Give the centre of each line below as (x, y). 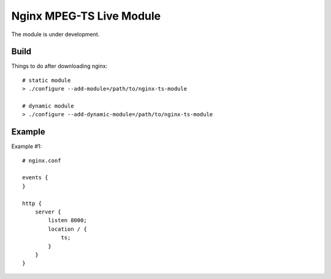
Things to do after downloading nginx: (59, 66)
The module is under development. (55, 34)
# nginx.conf (42, 160)
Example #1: (27, 146)
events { (35, 178)
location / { (67, 229)
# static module (47, 80)
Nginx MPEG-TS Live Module (86, 16)
